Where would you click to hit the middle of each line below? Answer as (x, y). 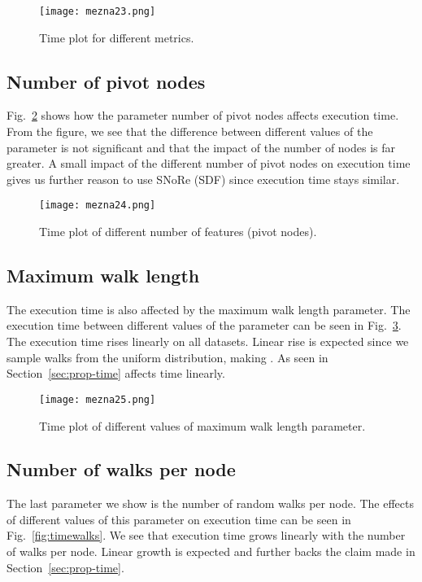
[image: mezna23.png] (98, 11)
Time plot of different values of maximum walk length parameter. (202, 425)
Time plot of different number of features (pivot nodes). (178, 232)
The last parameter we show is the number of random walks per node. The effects (211, 503)
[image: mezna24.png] (98, 206)
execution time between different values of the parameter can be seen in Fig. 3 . (204, 325)
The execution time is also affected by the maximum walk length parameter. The (209, 309)
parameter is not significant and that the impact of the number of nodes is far (201, 147)
